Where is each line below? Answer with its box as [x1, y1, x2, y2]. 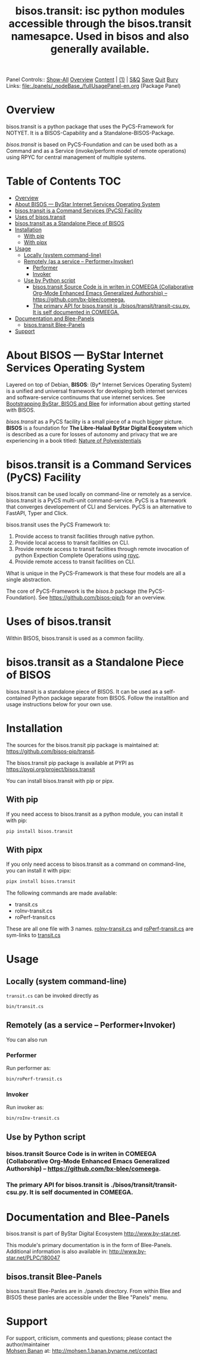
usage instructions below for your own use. [6, 700, 112, 707]
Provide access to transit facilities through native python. [14, 532, 155, 540]
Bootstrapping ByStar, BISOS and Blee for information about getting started [6, 400, 190, 407]
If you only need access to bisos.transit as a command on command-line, [6, 860, 186, 868]
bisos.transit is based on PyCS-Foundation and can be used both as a [6, 141, 177, 148]
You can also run [6, 1036, 48, 1043]
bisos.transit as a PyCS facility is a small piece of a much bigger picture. [6, 418, 183, 425]
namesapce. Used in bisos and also [11, 30, 189, 43]
